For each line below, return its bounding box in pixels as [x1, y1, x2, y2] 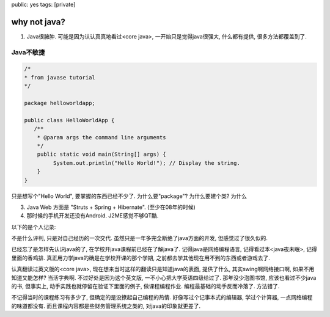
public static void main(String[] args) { [37, 151, 166, 158]
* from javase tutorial [24, 74, 96, 81]
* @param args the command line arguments [37, 134, 166, 140]
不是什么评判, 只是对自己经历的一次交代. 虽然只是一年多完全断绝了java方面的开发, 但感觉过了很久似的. [11, 235, 268, 242]
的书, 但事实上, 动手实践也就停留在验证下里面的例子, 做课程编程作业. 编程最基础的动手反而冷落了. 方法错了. [11, 283, 280, 290]
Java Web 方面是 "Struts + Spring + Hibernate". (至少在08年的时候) [26, 203, 196, 211]
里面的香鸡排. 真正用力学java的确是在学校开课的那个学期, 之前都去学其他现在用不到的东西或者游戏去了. [11, 254, 270, 261]
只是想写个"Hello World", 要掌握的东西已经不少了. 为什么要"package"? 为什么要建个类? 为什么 [11, 192, 248, 200]
